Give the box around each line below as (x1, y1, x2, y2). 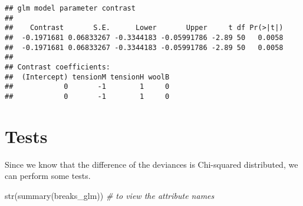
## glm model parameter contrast (5, 4, 136, 12)
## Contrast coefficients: (5, 62, 110, 71)
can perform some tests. (5, 170, 91, 182)
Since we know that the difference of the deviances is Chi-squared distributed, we (5, 158, 298, 170)
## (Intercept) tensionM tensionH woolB (5, 72, 170, 81)
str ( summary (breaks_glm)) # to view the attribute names (5, 189, 215, 201)
